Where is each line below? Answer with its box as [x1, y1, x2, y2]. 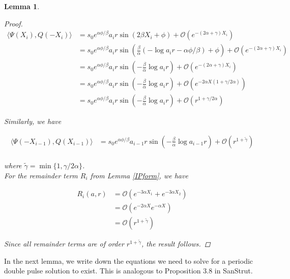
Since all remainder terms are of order [4, 238, 124, 249]
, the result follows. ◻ [141, 238, 211, 249]
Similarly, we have [4, 116, 62, 127]
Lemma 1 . [4, 1, 40, 11]
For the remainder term [4, 170, 78, 180]
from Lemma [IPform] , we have [90, 170, 188, 180]
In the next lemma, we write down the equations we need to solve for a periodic [4, 255, 253, 266]
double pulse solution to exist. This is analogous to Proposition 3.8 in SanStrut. [4, 265, 253, 276]
